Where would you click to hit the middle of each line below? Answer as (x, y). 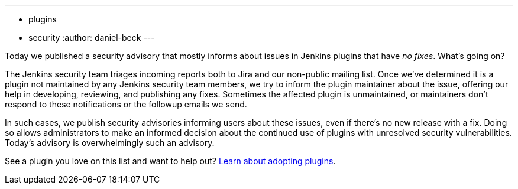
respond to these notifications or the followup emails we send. (126, 104)
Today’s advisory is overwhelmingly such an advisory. (110, 143)
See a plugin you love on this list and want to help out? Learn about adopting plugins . (170, 161)
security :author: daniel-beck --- (92, 38)
